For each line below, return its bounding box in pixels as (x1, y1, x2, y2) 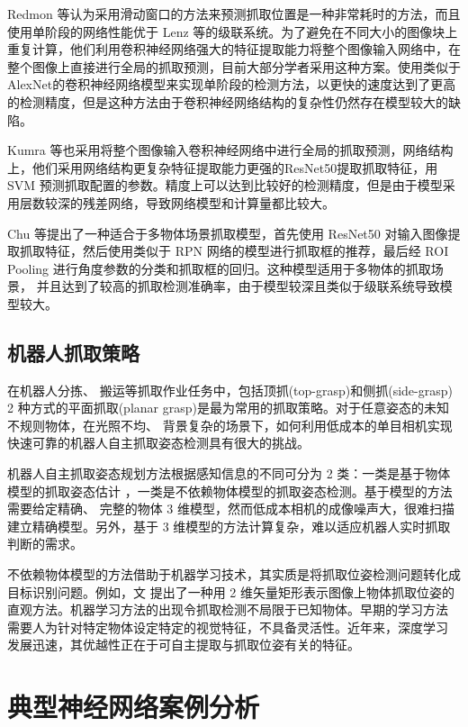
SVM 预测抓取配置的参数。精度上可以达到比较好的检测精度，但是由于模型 (7, 176, 443, 195)
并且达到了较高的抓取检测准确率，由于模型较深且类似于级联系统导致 (36, 277, 440, 295)
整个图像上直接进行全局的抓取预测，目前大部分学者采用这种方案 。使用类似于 (7, 57, 461, 76)
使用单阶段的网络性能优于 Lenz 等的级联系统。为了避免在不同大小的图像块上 (7, 22, 458, 41)
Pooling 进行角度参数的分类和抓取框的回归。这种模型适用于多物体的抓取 (7, 259, 431, 277)
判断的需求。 (7, 534, 83, 553)
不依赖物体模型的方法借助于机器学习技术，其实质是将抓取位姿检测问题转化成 (7, 565, 461, 584)
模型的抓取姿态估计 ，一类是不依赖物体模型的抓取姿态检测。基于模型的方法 (7, 481, 453, 500)
